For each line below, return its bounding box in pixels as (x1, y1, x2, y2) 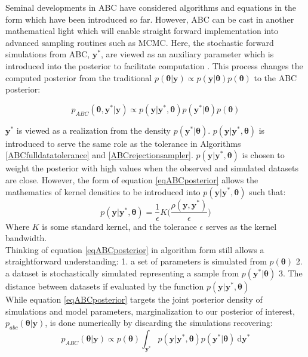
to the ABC (254, 71, 297, 84)
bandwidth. (5, 232, 47, 244)
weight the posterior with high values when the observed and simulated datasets (5, 162, 298, 174)
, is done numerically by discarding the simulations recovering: (45, 316, 273, 329)
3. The (278, 266, 303, 279)
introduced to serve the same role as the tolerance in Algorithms (5, 137, 241, 149)
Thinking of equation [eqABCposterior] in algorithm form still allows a (5, 243, 264, 256)
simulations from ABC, (5, 48, 90, 60)
